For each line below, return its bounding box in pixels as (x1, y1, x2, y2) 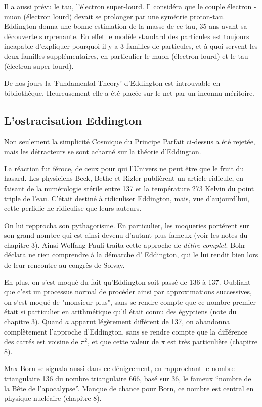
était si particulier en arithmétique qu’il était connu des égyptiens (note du (4, 306, 237, 317)
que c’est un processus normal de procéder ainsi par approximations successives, (4, 286, 252, 297)
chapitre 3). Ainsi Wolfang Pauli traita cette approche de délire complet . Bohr (4, 239, 246, 250)
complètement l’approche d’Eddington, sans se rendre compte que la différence (4, 326, 247, 337)
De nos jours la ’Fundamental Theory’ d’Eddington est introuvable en (4, 78, 221, 88)
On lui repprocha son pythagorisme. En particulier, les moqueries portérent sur (4, 219, 249, 230)
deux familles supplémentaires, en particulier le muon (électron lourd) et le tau (4, 50, 248, 61)
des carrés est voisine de (4, 336, 78, 347)
